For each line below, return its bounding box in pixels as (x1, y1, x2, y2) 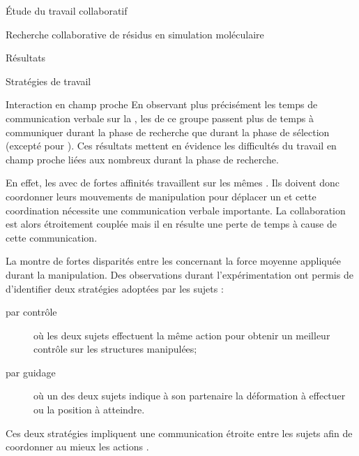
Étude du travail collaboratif (6, 3, 128, 17)
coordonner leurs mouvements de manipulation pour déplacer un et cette (6, 189, 316, 203)
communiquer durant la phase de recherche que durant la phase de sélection (6, 124, 330, 139)
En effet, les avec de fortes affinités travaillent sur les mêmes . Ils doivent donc (6, 175, 340, 190)
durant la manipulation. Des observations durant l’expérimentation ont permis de (6, 267, 353, 281)
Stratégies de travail (6, 73, 91, 88)
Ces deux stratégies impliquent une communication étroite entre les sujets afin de (6, 425, 353, 440)
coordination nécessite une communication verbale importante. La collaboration (6, 203, 346, 217)
